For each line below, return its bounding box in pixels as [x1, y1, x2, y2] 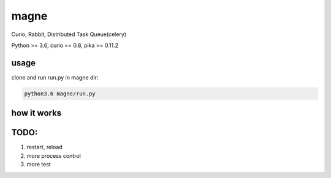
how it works [11, 108, 62, 119]
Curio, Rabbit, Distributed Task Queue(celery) [11, 31, 127, 38]
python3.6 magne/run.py [24, 90, 96, 97]
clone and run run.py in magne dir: [11, 73, 99, 81]
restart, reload [26, 144, 63, 151]
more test [26, 161, 51, 168]
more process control [26, 152, 81, 159]
